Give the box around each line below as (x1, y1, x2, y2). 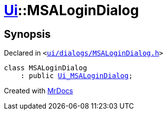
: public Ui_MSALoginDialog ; (20, 72, 133, 80)
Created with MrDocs (4, 86, 73, 95)
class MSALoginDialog (4, 64, 87, 72)
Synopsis (4, 28, 51, 40)
